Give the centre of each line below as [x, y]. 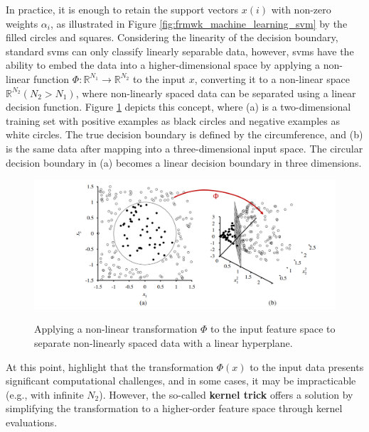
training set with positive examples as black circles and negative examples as [173, 120]
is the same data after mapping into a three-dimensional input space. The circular [184, 148]
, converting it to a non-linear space [272, 78]
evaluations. [32, 422]
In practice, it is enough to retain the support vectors [122, 9]
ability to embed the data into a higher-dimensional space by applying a [163, 65]
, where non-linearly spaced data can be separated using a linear [216, 93]
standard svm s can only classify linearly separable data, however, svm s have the [180, 51]
